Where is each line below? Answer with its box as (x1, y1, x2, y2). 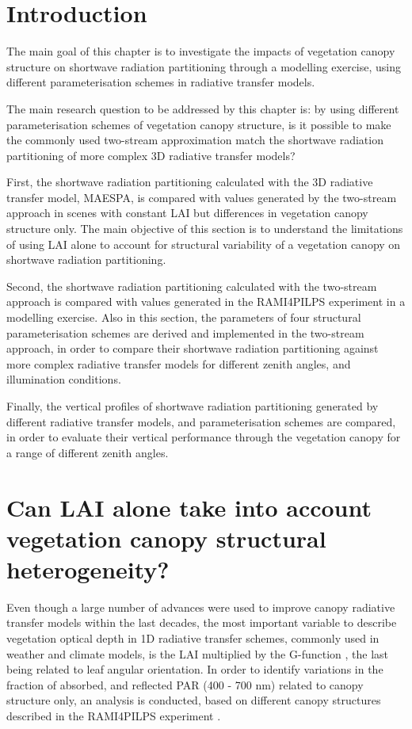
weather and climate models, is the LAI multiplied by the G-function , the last (6, 645, 389, 662)
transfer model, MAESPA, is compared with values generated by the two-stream (6, 189, 397, 205)
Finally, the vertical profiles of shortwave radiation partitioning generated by (6, 398, 379, 414)
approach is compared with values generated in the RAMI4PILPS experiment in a (6, 293, 406, 310)
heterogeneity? (6, 552, 170, 585)
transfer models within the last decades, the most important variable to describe (6, 614, 397, 631)
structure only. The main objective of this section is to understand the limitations (6, 220, 403, 237)
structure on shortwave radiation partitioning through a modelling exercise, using (6, 58, 402, 74)
